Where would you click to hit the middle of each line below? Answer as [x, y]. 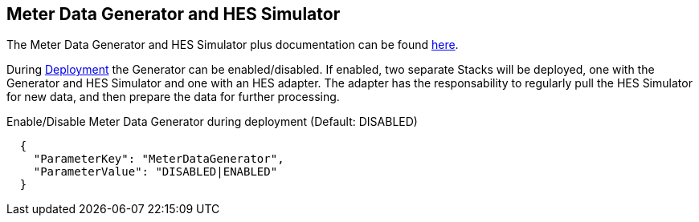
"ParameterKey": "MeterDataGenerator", [159, 159]
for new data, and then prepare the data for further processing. [173, 97]
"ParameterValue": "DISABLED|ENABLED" [155, 172]
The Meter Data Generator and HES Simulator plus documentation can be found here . [233, 45]
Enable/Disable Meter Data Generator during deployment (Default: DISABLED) [212, 122]
